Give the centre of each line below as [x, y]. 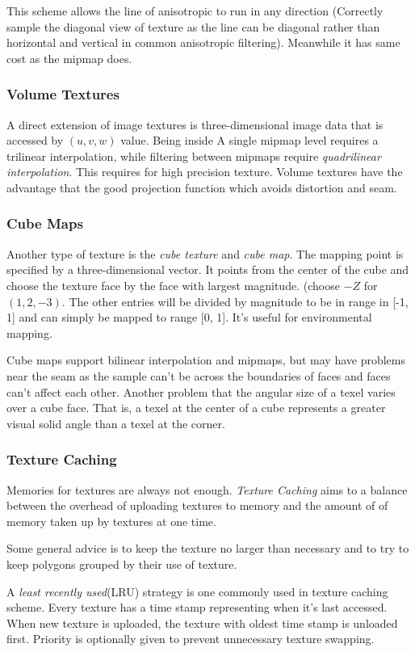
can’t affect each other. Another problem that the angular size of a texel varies [201, 391]
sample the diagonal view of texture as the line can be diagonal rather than [193, 26]
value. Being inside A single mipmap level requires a [249, 140]
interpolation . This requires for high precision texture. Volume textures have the [205, 172]
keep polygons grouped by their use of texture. [122, 564]
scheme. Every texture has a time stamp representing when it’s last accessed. [197, 607]
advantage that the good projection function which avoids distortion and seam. [202, 187]
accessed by [35, 140]
